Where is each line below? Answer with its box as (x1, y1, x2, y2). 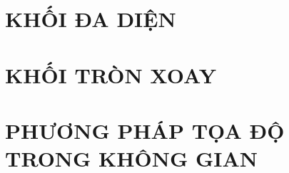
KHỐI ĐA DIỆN (5, 4, 176, 33)
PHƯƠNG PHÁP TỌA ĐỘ (5, 115, 285, 145)
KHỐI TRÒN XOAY (5, 60, 217, 89)
